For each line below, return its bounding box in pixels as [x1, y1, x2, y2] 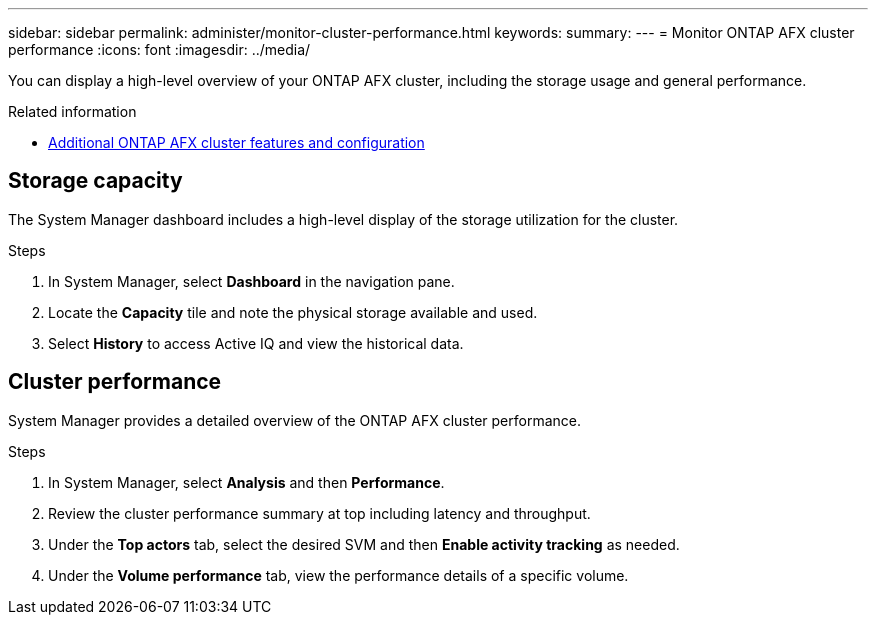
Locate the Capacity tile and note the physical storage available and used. [48, 303, 538, 321]
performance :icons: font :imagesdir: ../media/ [8, 41, 311, 58]
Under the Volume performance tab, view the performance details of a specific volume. [48, 566, 629, 584]
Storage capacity [8, 168, 183, 194]
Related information [8, 103, 137, 120]
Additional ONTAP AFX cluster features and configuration [48, 134, 425, 151]
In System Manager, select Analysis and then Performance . [48, 473, 445, 491]
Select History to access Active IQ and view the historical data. [48, 334, 464, 352]
